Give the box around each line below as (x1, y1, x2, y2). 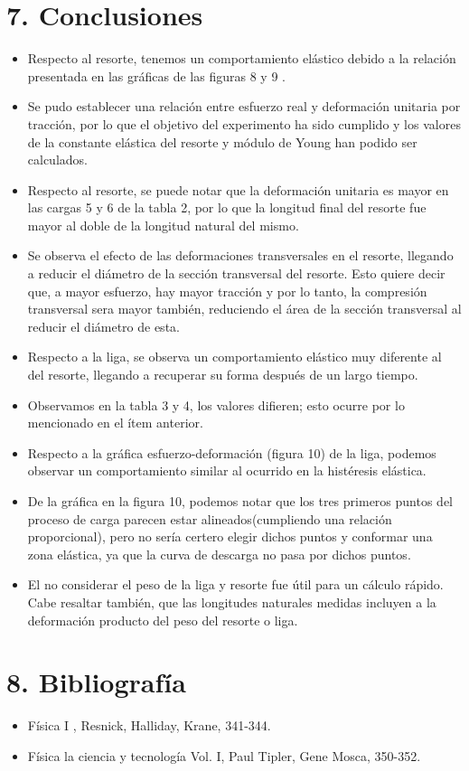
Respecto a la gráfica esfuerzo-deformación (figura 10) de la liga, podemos (27, 443, 436, 462)
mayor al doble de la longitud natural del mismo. (27, 215, 299, 234)
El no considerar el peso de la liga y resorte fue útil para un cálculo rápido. (27, 575, 444, 594)
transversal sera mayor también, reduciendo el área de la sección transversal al (27, 299, 462, 318)
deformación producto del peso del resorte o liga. (27, 610, 298, 629)
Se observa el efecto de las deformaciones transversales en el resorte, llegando (27, 246, 454, 265)
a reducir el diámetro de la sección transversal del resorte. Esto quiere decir (27, 264, 446, 283)
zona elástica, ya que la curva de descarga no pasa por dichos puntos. (27, 544, 411, 563)
